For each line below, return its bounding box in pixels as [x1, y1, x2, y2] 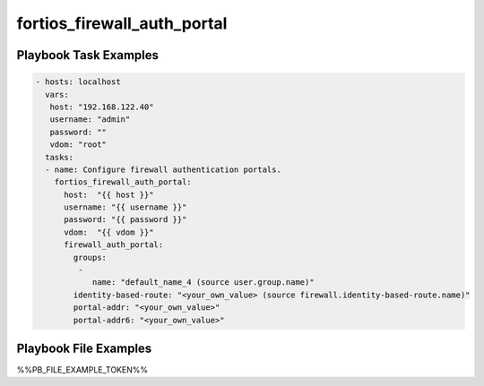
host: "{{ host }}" [64, 189, 154, 200]
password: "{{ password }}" [64, 215, 187, 225]
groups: [73, 252, 108, 262]
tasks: [45, 152, 74, 162]
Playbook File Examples [16, 340, 152, 356]
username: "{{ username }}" [64, 202, 187, 212]
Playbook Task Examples [16, 47, 160, 63]
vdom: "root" [49, 140, 108, 150]
